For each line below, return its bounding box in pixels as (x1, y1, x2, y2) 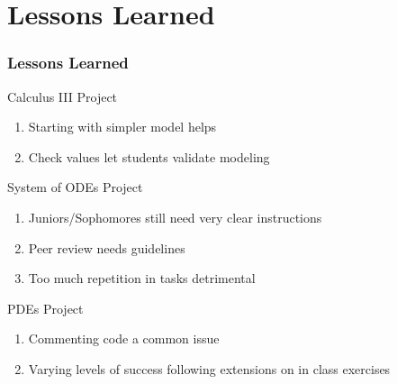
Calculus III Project (7, 87, 118, 105)
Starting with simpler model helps (28, 117, 217, 136)
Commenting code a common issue (28, 329, 220, 348)
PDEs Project (7, 298, 84, 317)
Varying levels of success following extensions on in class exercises (28, 359, 391, 378)
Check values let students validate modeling (28, 147, 270, 166)
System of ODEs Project (7, 178, 143, 197)
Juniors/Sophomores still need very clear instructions (28, 207, 322, 226)
